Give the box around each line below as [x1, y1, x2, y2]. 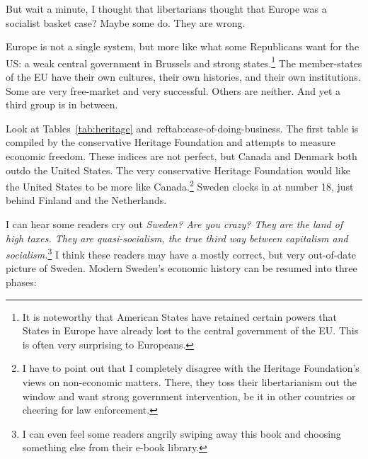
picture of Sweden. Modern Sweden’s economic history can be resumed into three [6, 261, 357, 276]
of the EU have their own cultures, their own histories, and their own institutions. [6, 69, 361, 84]
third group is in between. [6, 97, 118, 112]
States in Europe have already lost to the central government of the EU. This [22, 323, 359, 338]
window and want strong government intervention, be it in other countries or [22, 388, 356, 403]
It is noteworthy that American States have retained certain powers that [22, 309, 337, 324]
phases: [6, 275, 37, 290]
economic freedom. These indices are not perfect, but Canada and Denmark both [6, 149, 357, 163]
